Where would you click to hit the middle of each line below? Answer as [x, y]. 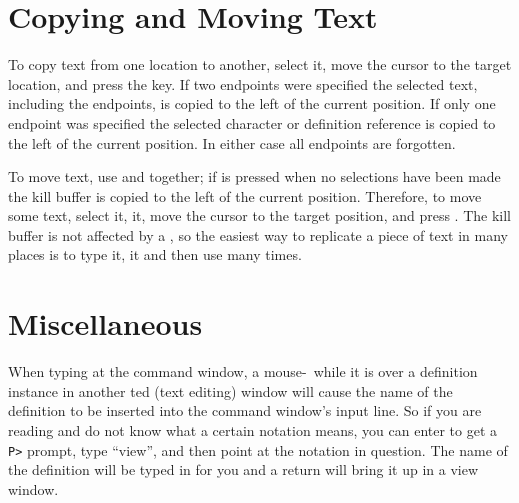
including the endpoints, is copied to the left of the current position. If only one [252, 103]
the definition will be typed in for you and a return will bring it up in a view [243, 469]
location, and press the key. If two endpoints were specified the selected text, [243, 83]
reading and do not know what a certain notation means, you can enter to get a [253, 429]
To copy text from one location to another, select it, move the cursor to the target [260, 64]
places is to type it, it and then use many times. [155, 254]
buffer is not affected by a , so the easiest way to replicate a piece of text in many [258, 234]
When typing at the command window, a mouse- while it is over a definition [243, 371]
